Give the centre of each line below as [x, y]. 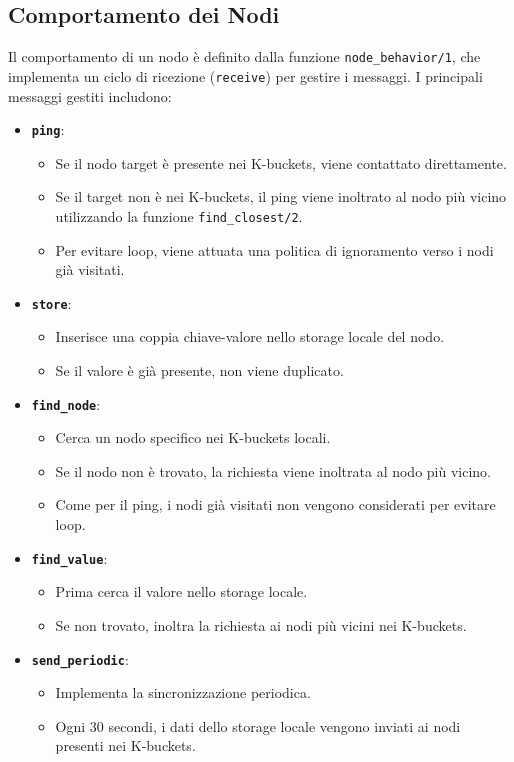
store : [51, 302]
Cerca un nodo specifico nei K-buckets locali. [193, 437]
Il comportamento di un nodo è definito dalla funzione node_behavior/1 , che [244, 56]
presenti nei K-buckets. [125, 745]
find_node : [66, 403]
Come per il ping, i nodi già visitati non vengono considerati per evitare [275, 504]
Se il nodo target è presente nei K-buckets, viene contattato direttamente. [281, 162]
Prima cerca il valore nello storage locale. [181, 591]
